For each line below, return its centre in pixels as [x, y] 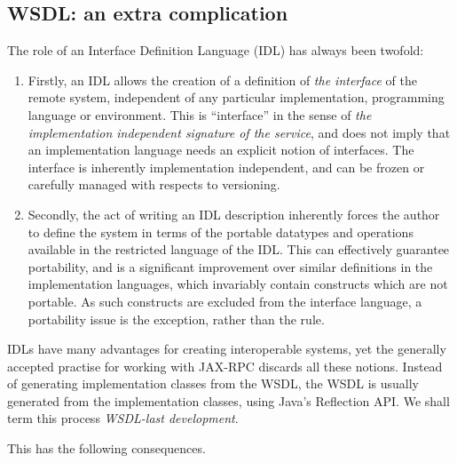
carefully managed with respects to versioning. [154, 184]
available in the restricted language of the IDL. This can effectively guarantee [239, 249]
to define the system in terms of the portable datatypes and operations [221, 231]
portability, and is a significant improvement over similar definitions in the [230, 266]
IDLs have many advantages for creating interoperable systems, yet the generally [227, 349]
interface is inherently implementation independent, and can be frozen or [226, 167]
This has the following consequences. [106, 448]
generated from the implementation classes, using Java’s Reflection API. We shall [228, 400]
